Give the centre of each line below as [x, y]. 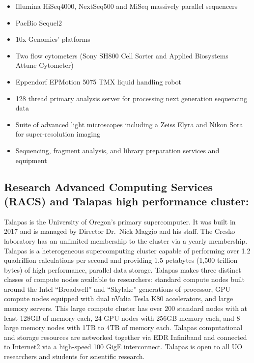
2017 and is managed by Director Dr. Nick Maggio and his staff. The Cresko [120, 231]
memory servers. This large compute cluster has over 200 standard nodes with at [126, 308]
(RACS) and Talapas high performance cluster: [127, 201]
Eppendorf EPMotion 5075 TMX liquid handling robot [98, 81]
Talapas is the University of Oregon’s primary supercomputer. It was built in [120, 221]
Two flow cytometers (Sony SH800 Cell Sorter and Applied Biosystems [122, 55]
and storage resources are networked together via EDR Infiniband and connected [126, 337]
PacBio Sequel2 [39, 22]
